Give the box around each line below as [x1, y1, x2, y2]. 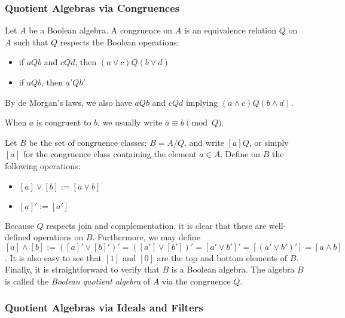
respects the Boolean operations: [60, 35, 179, 48]
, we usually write [97, 116, 163, 129]
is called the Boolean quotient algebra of [5, 274, 151, 287]
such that [14, 35, 48, 48]
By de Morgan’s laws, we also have [5, 96, 132, 108]
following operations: [5, 159, 81, 172]
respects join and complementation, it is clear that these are [46, 219, 267, 231]
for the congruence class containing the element [23, 148, 197, 160]
